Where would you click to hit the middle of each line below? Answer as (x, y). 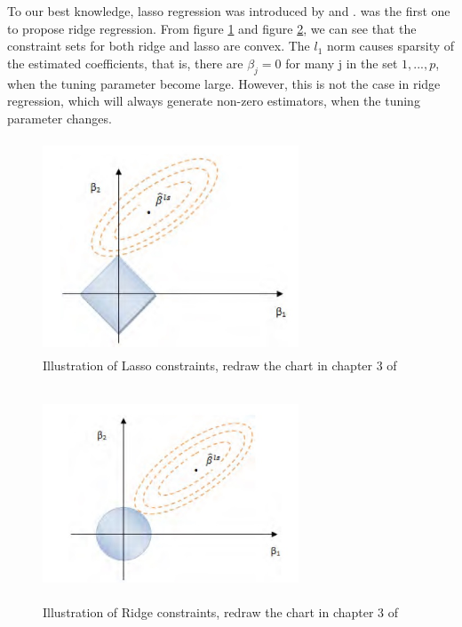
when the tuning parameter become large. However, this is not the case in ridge (224, 83)
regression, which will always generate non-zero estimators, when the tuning (214, 101)
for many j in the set (342, 63)
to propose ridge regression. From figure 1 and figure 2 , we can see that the (212, 28)
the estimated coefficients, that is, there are (125, 63)
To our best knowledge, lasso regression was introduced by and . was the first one (229, 11)
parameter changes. (60, 118)
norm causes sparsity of (391, 46)
